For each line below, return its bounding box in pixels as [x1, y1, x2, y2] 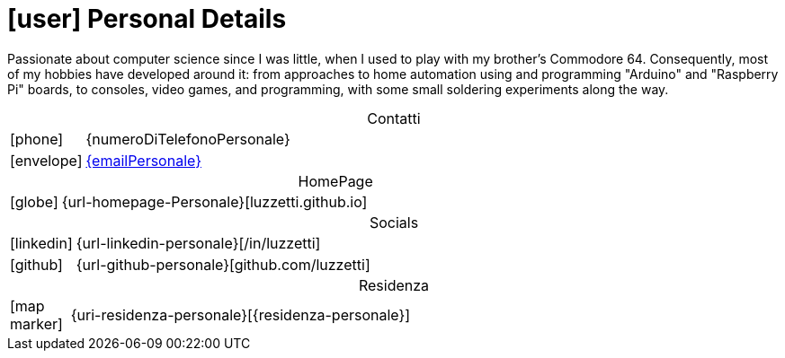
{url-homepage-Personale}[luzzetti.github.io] [61, 192, 368, 211]
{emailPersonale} [85, 151, 201, 170]
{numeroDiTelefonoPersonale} [85, 129, 290, 148]
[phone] [10, 129, 64, 148]
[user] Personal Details [7, 4, 287, 34]
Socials [369, 213, 419, 231]
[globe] [10, 192, 58, 211]
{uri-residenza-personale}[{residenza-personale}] [70, 305, 411, 324]
